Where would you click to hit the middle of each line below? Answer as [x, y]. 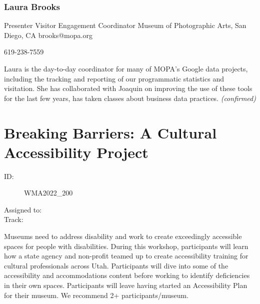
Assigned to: [23, 209]
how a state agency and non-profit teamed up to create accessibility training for [126, 256]
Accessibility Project [76, 152]
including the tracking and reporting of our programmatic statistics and [114, 78]
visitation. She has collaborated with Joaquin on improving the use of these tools [128, 88]
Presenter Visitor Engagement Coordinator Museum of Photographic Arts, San [125, 25]
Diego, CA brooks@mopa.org [48, 35]
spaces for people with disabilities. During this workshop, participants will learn [126, 246]
